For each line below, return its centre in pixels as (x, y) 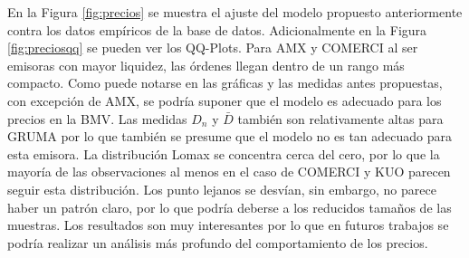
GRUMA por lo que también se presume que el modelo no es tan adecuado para (230, 136)
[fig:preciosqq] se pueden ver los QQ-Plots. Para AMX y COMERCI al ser (213, 48)
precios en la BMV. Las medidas (97, 118)
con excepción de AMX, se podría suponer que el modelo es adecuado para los (225, 100)
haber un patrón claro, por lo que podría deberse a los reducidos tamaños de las (230, 207)
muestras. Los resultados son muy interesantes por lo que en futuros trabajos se (228, 225)
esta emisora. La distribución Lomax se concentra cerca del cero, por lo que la (224, 153)
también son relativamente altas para (340, 118)
